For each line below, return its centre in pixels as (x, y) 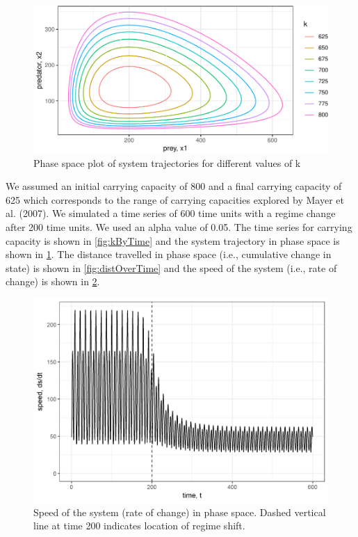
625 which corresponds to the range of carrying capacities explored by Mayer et (175, 199)
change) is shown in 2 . (53, 281)
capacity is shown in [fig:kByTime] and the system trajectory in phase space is (173, 240)
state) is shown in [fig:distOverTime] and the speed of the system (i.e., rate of (171, 267)
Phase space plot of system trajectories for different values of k (167, 162)
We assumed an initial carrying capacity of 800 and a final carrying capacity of (174, 186)
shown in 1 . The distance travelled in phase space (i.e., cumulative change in (169, 254)
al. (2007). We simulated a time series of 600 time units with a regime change (171, 213)
